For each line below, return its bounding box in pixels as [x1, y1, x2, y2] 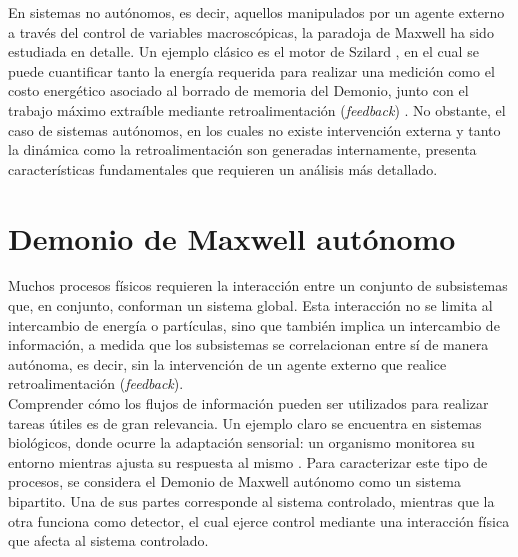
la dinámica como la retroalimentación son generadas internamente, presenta [8, 139, 477, 160]
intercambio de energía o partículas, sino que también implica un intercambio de [8, 314, 500, 335]
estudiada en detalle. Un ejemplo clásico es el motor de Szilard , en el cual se [8, 41, 479, 62]
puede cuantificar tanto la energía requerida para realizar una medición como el [8, 60, 495, 81]
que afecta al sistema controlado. [8, 530, 209, 551]
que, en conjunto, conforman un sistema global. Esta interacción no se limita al [8, 295, 493, 316]
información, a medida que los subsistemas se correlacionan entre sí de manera [8, 334, 489, 355]
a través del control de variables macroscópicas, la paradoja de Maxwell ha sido [8, 21, 494, 42]
